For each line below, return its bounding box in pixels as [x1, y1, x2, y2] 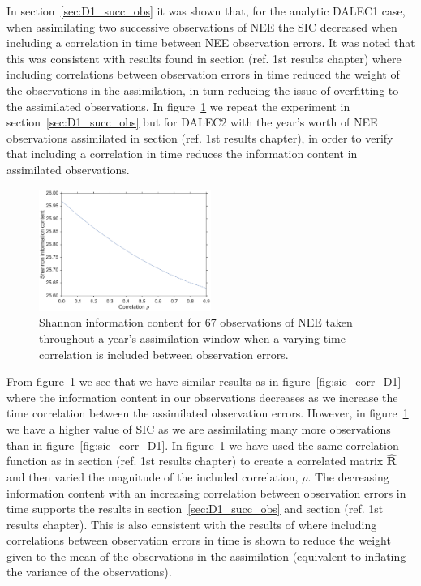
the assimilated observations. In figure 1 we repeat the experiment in [6, 97, 350, 114]
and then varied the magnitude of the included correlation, [6, 468, 299, 485]
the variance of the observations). [6, 563, 172, 580]
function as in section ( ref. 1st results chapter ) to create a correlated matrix [6, 452, 384, 469]
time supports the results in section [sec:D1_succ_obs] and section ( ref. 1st [6, 500, 384, 517]
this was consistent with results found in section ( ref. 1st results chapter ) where [6, 49, 402, 66]
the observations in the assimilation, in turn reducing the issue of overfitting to [6, 81, 399, 98]
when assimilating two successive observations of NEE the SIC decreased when [6, 18, 397, 35]
